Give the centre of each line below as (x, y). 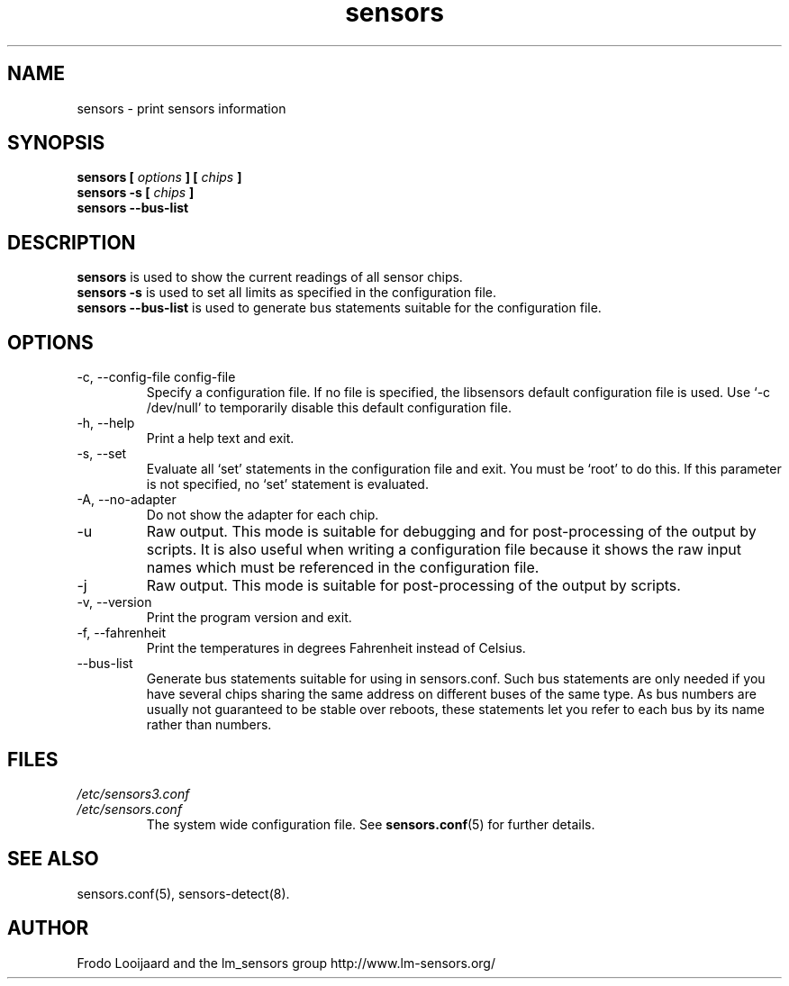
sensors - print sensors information (181, 108)
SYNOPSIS (56, 143)
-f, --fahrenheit (122, 633)
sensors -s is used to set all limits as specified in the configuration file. (287, 293)
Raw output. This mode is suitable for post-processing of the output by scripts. (413, 586)
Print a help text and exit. (220, 439)
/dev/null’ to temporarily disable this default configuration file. (329, 408)
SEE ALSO (53, 859)
